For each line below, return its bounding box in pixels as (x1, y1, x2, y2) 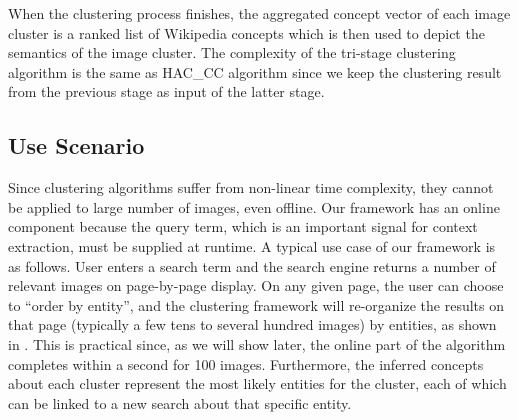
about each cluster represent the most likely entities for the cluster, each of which (8, 373, 507, 394)
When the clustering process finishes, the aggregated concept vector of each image (8, 3, 511, 23)
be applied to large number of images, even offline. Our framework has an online (8, 196, 500, 217)
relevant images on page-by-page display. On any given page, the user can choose (8, 275, 504, 296)
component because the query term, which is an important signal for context (8, 216, 478, 237)
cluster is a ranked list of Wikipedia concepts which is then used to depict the (8, 22, 485, 43)
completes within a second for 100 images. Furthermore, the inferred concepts (8, 353, 484, 374)
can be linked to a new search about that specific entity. (8, 392, 352, 413)
